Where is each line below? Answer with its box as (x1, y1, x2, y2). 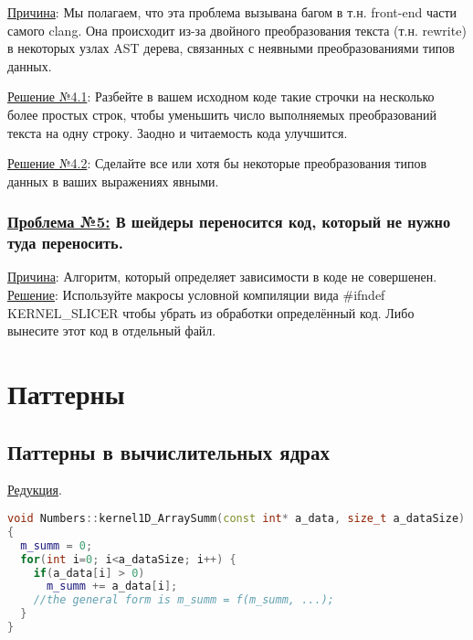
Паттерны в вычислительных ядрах (7, 437, 330, 465)
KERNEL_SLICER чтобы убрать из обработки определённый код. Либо (7, 303, 415, 322)
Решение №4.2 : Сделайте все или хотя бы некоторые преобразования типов (7, 154, 426, 173)
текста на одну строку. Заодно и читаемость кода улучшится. (7, 123, 348, 142)
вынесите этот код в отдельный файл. (7, 321, 216, 340)
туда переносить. (7, 231, 123, 254)
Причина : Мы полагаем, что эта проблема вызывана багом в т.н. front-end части (7, 3, 457, 21)
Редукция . (7, 480, 62, 499)
